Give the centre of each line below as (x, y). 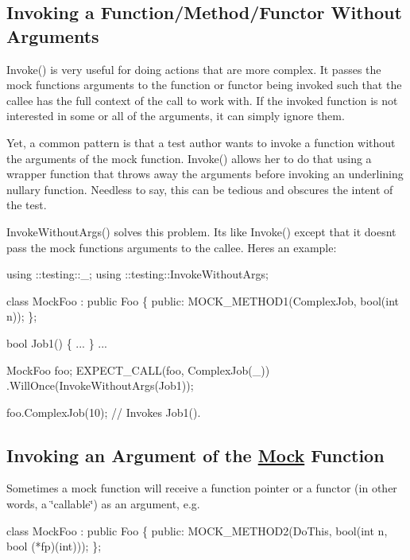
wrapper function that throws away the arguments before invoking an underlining (205, 174)
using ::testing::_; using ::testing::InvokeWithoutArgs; (137, 274)
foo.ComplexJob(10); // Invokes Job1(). (104, 412)
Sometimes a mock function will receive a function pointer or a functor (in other (202, 488)
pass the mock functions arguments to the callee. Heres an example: (172, 247)
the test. (27, 205)
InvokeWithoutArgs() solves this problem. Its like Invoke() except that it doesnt (201, 231)
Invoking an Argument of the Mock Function (195, 455)
